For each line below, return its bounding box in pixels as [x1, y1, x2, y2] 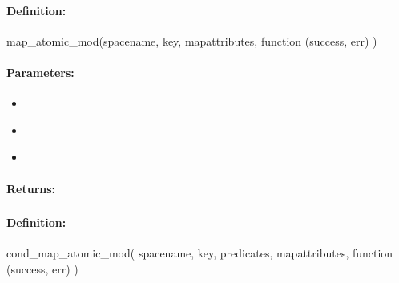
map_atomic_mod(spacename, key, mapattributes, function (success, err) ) [6, 32, 377, 49]
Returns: [6, 180, 56, 196]
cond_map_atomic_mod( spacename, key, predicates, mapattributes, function [6, 245, 393, 261]
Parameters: [6, 63, 75, 80]
